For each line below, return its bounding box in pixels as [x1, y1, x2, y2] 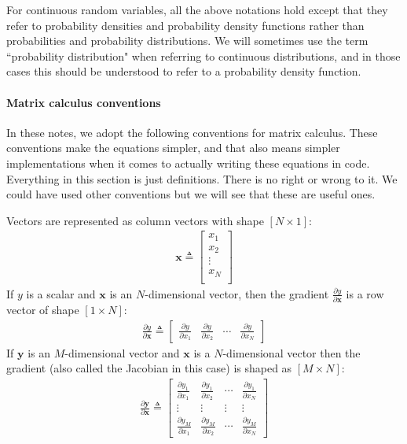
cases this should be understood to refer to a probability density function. [6, 63, 361, 80]
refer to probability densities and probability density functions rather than [6, 17, 365, 33]
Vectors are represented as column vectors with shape [6, 212, 264, 228]
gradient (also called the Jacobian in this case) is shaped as [6, 360, 292, 376]
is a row [346, 285, 384, 302]
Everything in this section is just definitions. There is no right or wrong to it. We [6, 170, 398, 187]
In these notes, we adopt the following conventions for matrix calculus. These [6, 124, 378, 140]
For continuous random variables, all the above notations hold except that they [6, 2, 388, 17]
